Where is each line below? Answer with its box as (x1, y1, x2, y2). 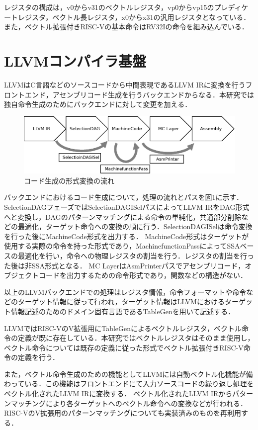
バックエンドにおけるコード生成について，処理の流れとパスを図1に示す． (4, 192, 244, 202)
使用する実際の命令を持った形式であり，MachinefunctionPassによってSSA (4, 241, 240, 251)
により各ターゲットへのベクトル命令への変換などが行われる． (45, 398, 248, 408)
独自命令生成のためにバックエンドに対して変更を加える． (4, 99, 192, 109)
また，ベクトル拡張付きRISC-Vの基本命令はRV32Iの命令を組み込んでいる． (4, 21, 249, 32)
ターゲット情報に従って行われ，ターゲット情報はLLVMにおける (17, 296, 225, 307)
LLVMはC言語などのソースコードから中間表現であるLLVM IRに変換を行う (4, 79, 246, 89)
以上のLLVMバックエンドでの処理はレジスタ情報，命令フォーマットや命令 (4, 286, 247, 297)
